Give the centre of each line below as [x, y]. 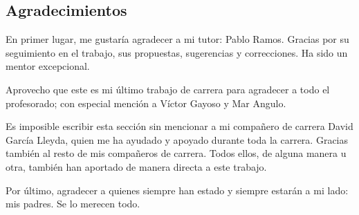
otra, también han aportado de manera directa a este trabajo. [136, 166]
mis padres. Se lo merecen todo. [73, 204]
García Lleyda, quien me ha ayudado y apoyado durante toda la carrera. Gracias [177, 139]
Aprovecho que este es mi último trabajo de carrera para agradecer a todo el [168, 89]
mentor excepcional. [48, 66]
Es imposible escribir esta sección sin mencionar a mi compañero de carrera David [179, 126]
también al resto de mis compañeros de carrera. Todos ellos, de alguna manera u [176, 153]
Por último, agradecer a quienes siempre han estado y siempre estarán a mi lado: [177, 190]
